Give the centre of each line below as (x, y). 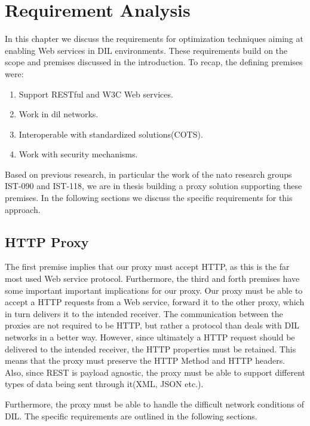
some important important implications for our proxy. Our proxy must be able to (154, 290)
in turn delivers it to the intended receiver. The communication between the (144, 313)
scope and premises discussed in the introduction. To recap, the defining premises (154, 62)
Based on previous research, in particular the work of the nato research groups (148, 174)
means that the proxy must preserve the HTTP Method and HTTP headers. (145, 360)
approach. (23, 209)
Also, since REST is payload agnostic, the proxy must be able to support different (155, 372)
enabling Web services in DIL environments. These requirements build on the (146, 50)
